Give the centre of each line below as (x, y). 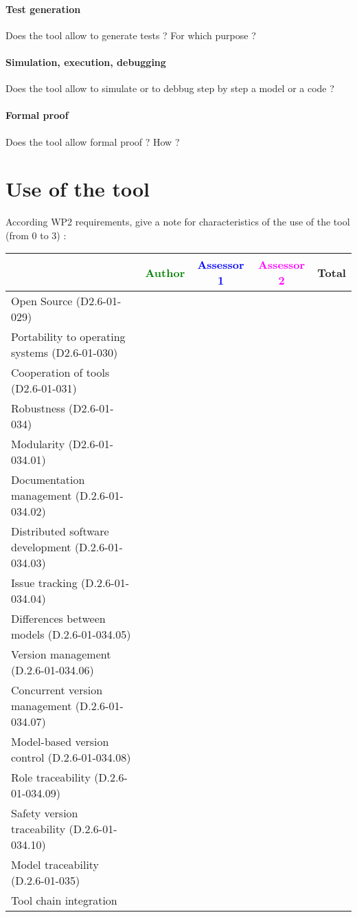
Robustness (38, 408)
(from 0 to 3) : (36, 235)
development (41, 547)
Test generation (43, 9)
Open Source (42, 301)
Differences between (58, 619)
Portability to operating (68, 337)
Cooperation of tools (60, 373)
